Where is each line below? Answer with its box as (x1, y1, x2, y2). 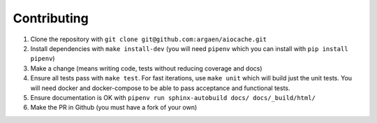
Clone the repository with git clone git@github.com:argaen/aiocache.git (30, 35, 267, 43)
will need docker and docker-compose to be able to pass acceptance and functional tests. (30, 84, 290, 92)
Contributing (13, 10, 89, 26)
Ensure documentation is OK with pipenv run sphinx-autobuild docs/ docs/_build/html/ (30, 93, 316, 101)
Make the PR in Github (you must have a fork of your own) (30, 103, 198, 112)
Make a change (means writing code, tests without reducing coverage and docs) (30, 64, 263, 73)
